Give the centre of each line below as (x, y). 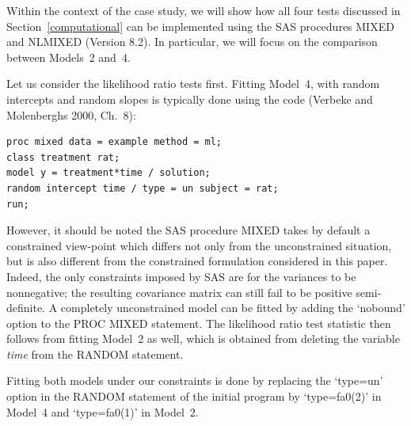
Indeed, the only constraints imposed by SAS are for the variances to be (181, 276)
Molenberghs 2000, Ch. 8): (71, 114)
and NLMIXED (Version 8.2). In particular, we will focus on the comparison (192, 42)
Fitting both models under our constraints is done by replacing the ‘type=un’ (195, 380)
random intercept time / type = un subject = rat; (143, 188)
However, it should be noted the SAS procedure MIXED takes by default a (188, 230)
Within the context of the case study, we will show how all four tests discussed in (204, 10)
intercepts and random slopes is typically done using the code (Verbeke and (190, 99)
